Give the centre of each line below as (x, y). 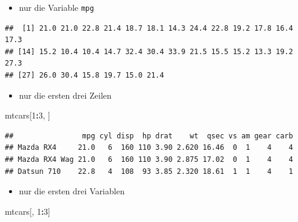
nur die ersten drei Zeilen (65, 95)
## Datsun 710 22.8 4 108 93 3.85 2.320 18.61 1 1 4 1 (149, 171)
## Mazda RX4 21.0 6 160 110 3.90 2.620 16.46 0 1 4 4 (149, 148)
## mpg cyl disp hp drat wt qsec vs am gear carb (149, 136)
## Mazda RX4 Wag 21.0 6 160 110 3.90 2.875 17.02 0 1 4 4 (149, 159)
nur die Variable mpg (56, 7)
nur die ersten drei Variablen (72, 191)
